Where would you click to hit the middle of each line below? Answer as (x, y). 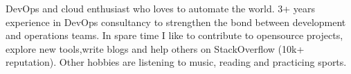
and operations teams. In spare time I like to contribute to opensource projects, (174, 35)
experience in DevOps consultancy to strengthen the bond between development (176, 22)
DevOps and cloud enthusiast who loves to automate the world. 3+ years (161, 8)
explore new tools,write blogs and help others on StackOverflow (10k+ (155, 48)
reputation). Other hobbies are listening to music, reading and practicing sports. (176, 62)
